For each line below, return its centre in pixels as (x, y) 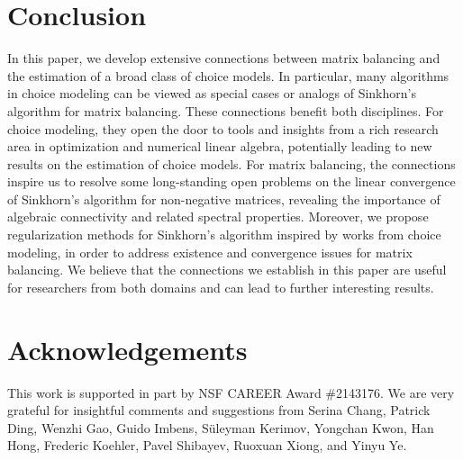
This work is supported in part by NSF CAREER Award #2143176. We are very (231, 392)
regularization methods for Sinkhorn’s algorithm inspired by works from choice (224, 235)
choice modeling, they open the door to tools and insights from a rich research (223, 128)
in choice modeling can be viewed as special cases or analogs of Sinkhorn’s (212, 93)
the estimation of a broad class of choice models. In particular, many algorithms (228, 75)
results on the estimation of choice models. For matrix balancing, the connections (231, 163)
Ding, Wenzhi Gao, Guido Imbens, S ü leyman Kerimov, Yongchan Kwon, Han (221, 427)
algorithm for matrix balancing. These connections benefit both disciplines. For (226, 110)
